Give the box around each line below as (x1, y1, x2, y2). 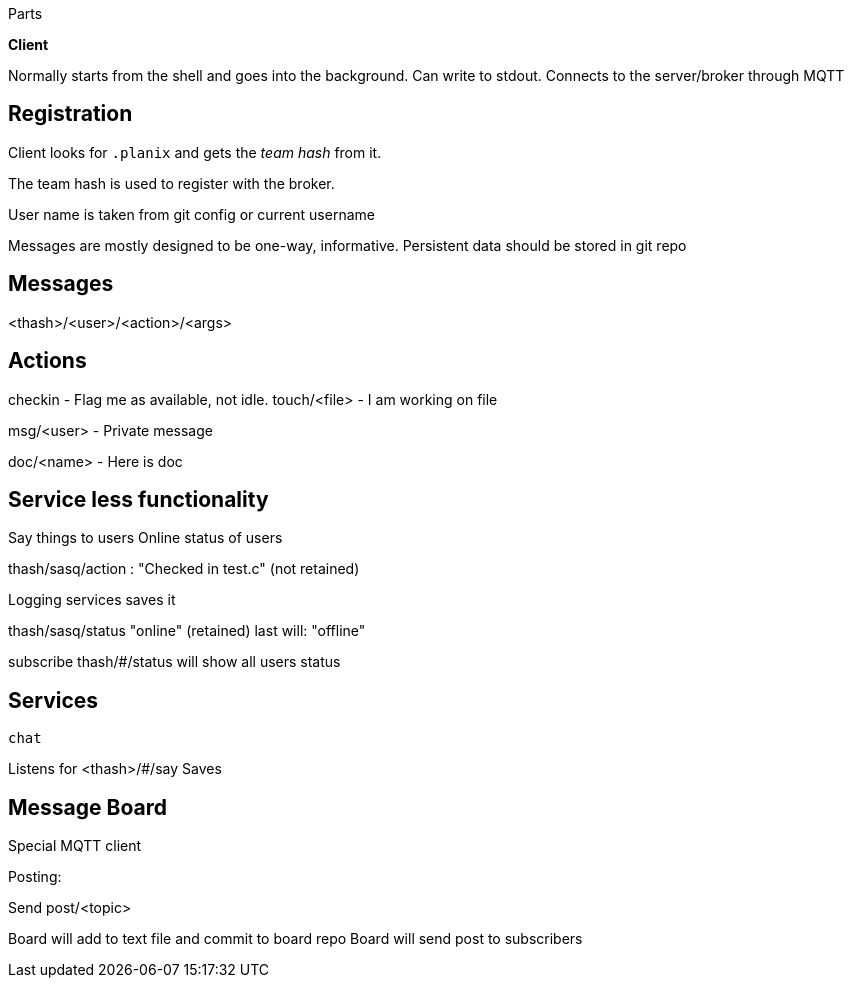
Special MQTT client (8, 837, 142, 855)
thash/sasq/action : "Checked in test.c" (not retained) (8, 560, 360, 578)
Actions (8, 348, 87, 374)
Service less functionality (8, 486, 269, 512)
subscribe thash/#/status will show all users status (8, 653, 341, 671)
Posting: (8, 868, 62, 886)
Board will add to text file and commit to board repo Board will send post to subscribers (8, 930, 583, 948)
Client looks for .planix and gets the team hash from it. (8, 143, 382, 161)
